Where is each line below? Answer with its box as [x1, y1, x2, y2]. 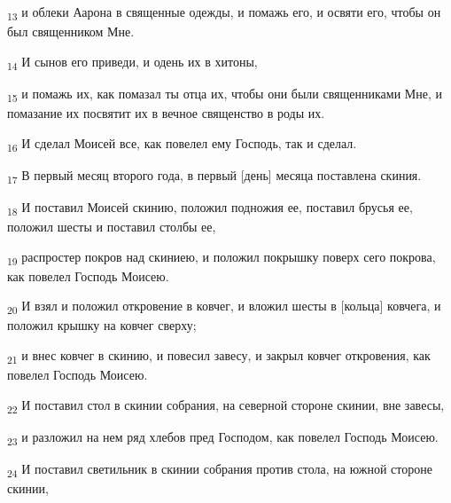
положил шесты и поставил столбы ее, [7, 216, 216, 235]
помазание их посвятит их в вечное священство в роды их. [7, 103, 325, 122]
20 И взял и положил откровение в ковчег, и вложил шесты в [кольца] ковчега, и [7, 296, 441, 318]
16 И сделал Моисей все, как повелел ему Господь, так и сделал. [7, 133, 357, 154]
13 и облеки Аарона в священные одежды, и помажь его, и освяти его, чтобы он [7, 3, 441, 23]
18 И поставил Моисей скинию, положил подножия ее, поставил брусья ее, [7, 197, 413, 218]
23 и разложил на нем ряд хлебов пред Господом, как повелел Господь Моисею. [7, 427, 439, 448]
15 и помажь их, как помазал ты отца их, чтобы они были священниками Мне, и [7, 83, 443, 105]
